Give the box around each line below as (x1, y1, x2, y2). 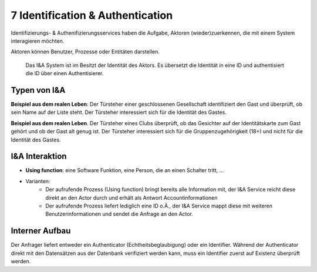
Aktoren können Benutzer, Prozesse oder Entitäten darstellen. (11, 48, 160, 55)
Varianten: (25, 177, 50, 184)
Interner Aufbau (11, 226, 71, 236)
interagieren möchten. (11, 37, 65, 44)
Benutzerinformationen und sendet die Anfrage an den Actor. (45, 210, 194, 217)
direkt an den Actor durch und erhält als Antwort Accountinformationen (45, 194, 218, 201)
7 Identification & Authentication (11, 9, 173, 22)
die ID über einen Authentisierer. (25, 70, 104, 77)
